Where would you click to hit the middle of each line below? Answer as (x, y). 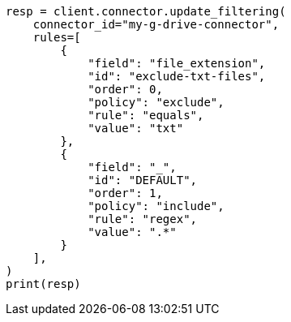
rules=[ (57, 37)
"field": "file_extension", (177, 63)
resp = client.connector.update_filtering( (146, 11)
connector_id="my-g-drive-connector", (156, 24)
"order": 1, (125, 193)
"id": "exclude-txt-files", (177, 76)
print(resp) (43, 284)
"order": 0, (125, 89)
